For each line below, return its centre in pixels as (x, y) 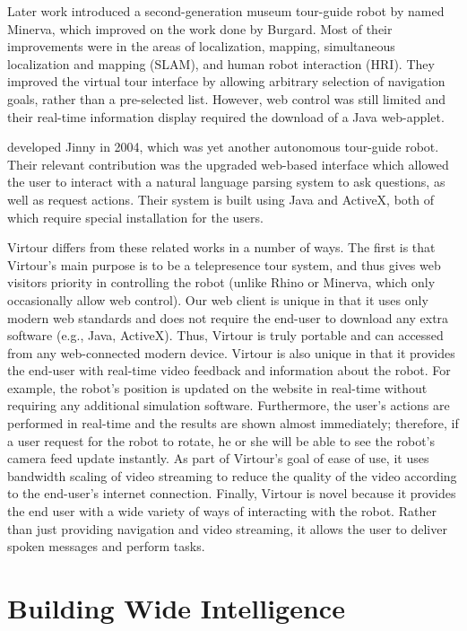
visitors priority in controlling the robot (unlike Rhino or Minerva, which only (221, 282)
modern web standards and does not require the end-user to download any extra (228, 317)
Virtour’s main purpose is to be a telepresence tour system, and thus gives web (224, 264)
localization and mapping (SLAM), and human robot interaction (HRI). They (221, 63)
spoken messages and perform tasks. (106, 546)
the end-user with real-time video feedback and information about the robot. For (229, 370)
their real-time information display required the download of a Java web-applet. (226, 116)
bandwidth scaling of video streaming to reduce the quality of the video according (232, 475)
